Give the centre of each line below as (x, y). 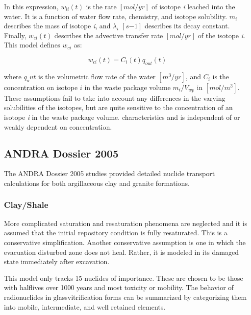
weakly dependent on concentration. (58, 126)
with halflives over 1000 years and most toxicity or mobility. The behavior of (119, 287)
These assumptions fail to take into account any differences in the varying (115, 98)
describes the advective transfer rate (109, 35)
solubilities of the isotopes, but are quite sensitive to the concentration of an (118, 107)
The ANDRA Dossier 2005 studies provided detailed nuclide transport (110, 173)
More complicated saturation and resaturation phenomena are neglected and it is (126, 223)
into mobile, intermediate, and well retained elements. (85, 306)
